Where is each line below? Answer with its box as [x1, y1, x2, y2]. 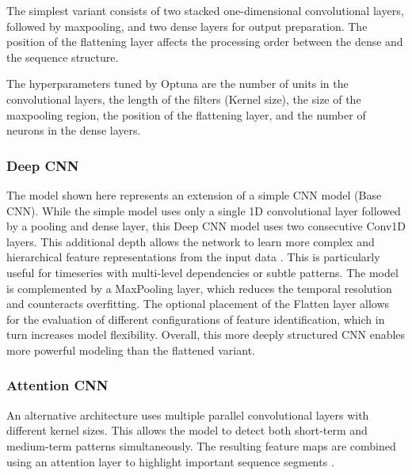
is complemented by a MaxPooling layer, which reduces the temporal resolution [6, 279, 392, 296]
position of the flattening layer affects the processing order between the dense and [6, 33, 403, 50]
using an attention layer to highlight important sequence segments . [6, 453, 334, 469]
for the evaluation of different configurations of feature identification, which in [6, 310, 385, 327]
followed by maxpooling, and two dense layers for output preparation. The [6, 17, 368, 34]
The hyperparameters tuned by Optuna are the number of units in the [6, 75, 349, 92]
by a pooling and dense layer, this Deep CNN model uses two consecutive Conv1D [6, 218, 406, 234]
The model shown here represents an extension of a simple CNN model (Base [6, 186, 382, 203]
